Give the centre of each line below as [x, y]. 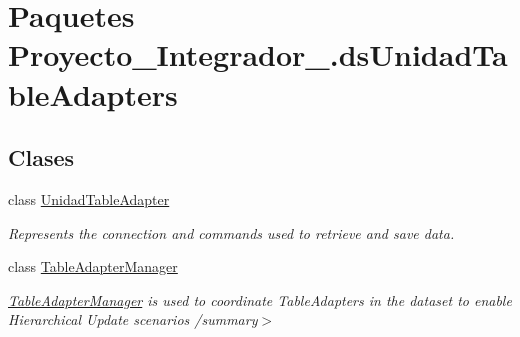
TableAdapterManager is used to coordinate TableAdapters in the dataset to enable [260, 299]
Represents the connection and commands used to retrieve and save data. [231, 232]
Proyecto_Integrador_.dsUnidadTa [258, 54]
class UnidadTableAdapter [89, 198]
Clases [41, 157]
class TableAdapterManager [93, 266]
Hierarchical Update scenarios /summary [133, 319]
